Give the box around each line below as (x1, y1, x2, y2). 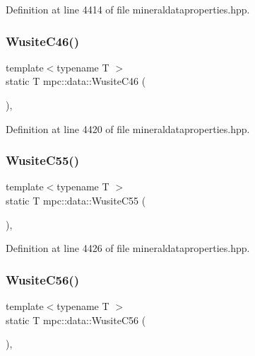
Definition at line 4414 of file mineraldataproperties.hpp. (6, 2, 250, 16)
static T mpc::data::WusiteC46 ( (6, 74, 146, 88)
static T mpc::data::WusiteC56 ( (6, 312, 146, 327)
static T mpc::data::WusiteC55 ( (6, 193, 146, 207)
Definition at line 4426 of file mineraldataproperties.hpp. (6, 241, 250, 255)
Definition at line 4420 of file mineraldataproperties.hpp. (6, 121, 250, 136)
